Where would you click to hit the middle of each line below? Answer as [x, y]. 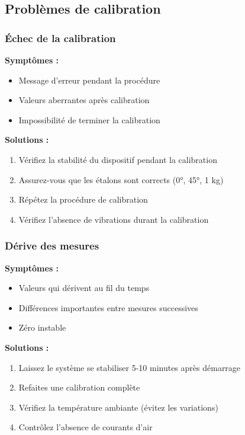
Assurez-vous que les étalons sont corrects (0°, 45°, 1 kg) [121, 179]
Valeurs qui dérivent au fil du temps [84, 288]
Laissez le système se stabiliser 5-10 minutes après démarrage [130, 367]
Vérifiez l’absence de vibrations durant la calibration [114, 219]
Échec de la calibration [60, 38]
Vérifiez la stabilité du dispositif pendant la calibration [118, 159]
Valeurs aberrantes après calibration [84, 100]
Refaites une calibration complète [79, 387]
